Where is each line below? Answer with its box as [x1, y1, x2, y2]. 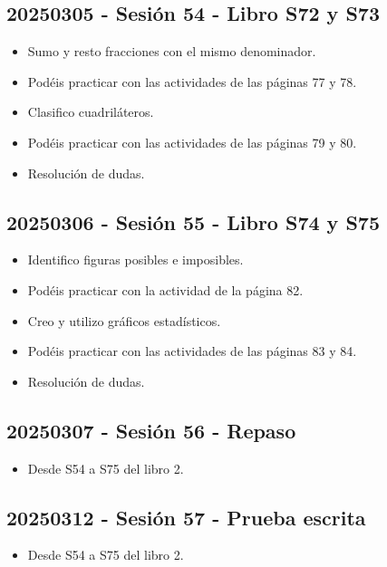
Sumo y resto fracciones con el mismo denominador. [27, 42, 316, 61]
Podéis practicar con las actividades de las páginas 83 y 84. [27, 341, 357, 360]
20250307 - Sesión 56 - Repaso [6, 416, 296, 444]
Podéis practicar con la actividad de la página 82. [27, 280, 304, 299]
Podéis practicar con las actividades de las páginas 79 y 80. [27, 132, 357, 151]
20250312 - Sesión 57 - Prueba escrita [6, 503, 366, 531]
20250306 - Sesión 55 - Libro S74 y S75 [6, 207, 380, 235]
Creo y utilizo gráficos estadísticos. [27, 311, 221, 330]
